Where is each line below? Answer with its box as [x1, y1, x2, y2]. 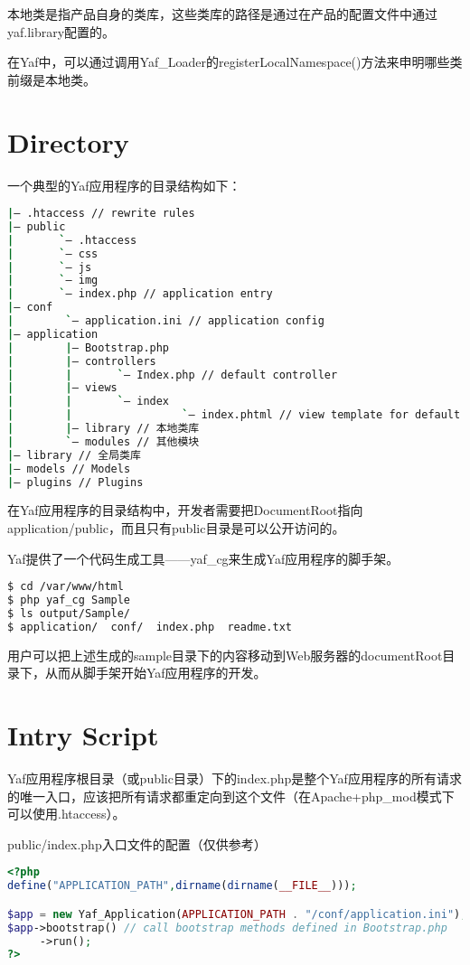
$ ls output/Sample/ [7, 607, 131, 620]
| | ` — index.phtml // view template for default [7, 408, 461, 422]
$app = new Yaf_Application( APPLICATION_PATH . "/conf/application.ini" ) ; [7, 907, 467, 921]
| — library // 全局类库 [7, 448, 141, 462]
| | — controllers [7, 354, 156, 368]
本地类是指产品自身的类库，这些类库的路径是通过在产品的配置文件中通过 [7, 5, 437, 23]
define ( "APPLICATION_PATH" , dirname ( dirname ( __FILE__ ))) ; [7, 879, 357, 893]
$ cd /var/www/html [7, 580, 124, 594]
